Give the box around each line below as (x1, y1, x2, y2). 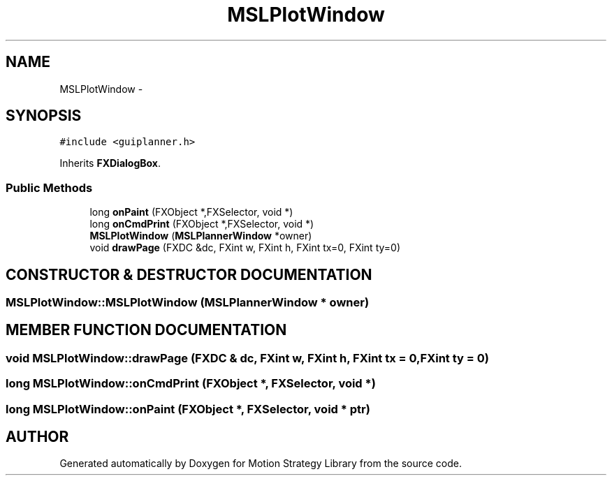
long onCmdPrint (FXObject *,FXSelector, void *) (89, 218, 314, 230)
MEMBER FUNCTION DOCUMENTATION (6, 321, 287, 339)
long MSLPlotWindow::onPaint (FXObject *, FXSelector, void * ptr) (6, 401, 370, 416)
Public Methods (6, 180, 93, 195)
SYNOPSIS (6, 107, 82, 125)
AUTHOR (6, 428, 69, 446)
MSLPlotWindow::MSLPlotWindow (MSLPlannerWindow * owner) (6, 295, 370, 310)
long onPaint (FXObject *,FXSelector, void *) (89, 206, 293, 219)
